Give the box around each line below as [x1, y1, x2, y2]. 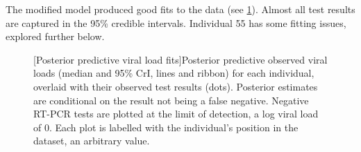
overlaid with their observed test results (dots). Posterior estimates [33, 79, 318, 93]
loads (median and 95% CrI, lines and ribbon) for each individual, [33, 66, 314, 80]
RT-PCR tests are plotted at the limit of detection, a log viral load [33, 106, 319, 121]
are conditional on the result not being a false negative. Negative [33, 93, 309, 107]
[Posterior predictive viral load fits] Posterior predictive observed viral [33, 52, 328, 66]
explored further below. [6, 29, 105, 44]
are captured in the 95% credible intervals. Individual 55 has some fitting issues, [6, 15, 346, 30]
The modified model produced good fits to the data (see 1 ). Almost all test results [6, 2, 355, 16]
